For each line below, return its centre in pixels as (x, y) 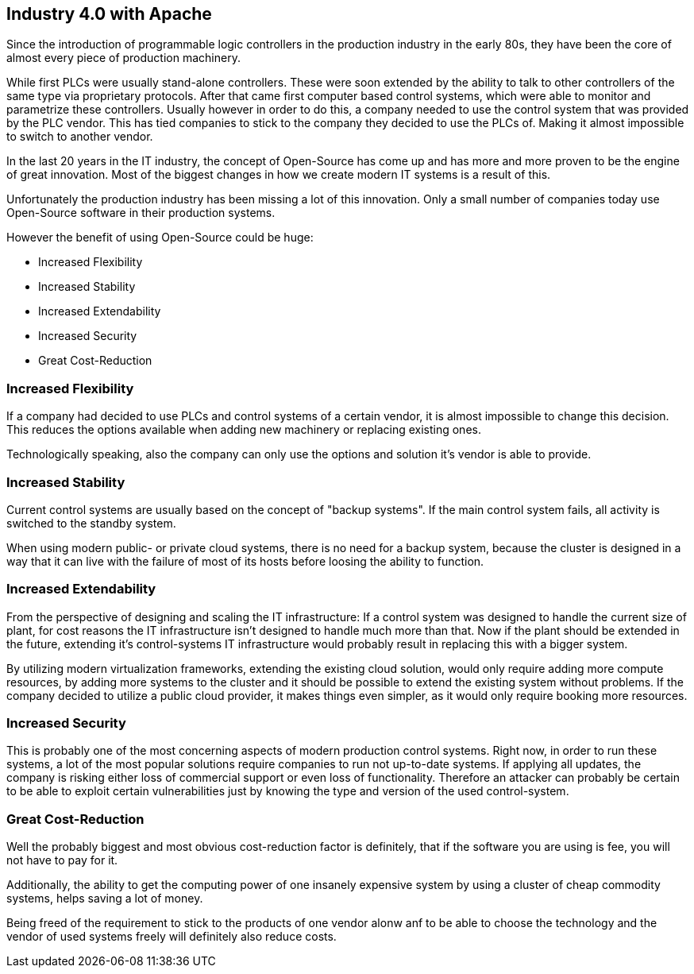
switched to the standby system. (91, 523)
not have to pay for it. (62, 860)
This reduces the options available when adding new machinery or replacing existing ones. (244, 430)
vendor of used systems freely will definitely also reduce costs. (172, 937)
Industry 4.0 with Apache (109, 14)
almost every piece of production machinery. (123, 58)
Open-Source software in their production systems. (141, 213)
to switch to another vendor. (80, 137)
